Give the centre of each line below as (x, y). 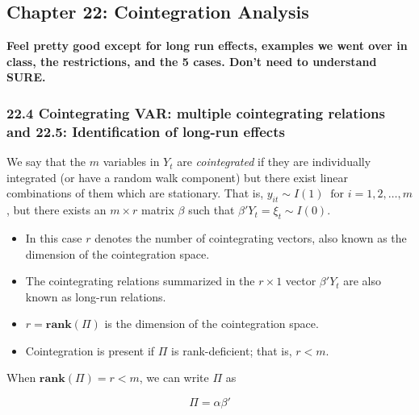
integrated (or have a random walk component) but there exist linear (177, 177)
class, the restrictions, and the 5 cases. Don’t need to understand (192, 61)
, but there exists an (57, 210)
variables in (131, 162)
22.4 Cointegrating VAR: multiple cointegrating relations (196, 112)
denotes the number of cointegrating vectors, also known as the (251, 237)
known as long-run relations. (96, 296)
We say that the (46, 162)
